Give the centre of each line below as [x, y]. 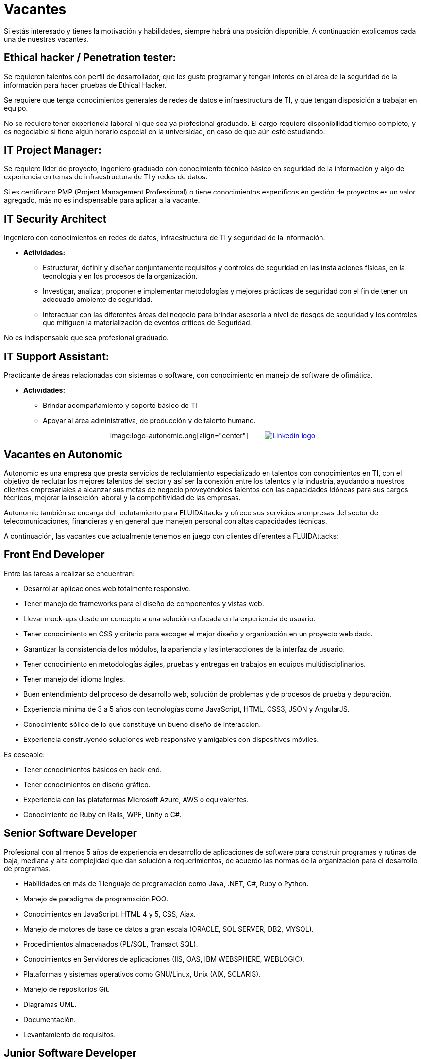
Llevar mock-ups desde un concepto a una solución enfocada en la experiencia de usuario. [169, 618]
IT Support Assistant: [57, 356]
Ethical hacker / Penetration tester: [90, 58]
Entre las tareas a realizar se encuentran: [69, 573]
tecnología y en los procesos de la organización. [120, 276]
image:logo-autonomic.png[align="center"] [179, 436]
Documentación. [50, 1019]
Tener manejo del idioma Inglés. [74, 679]
